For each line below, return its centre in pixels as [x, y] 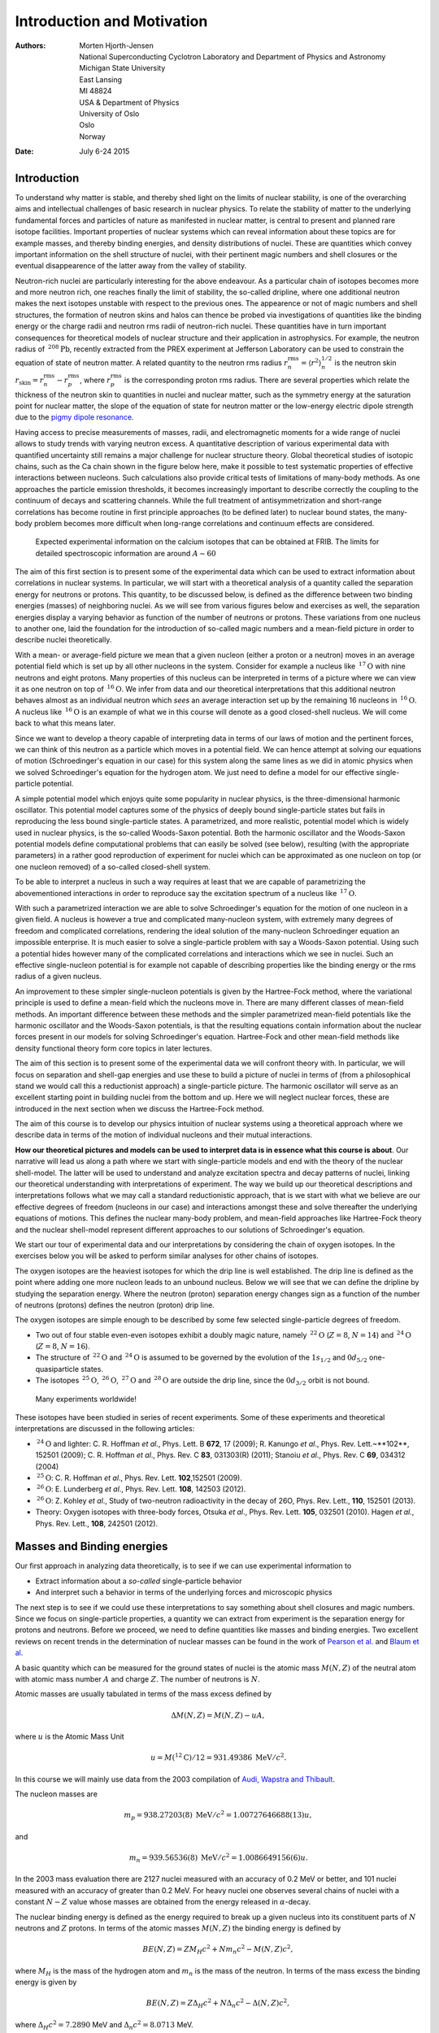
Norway [92, 136]
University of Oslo [109, 113]
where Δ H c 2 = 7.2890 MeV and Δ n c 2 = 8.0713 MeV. [104, 2025]
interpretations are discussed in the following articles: [105, 1429]
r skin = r [29, 381]
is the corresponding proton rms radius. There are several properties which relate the [267, 380]
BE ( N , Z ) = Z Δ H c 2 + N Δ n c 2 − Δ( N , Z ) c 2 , [218, 2004]
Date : [24, 151]
